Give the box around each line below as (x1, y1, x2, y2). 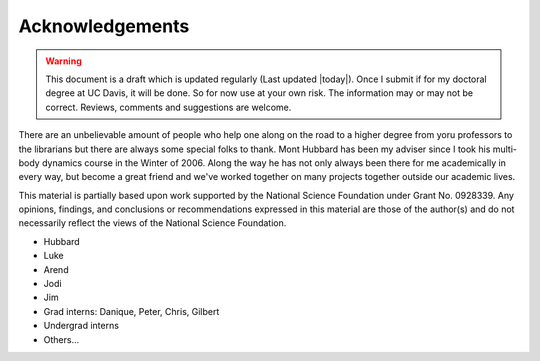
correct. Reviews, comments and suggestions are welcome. (45, 101, 292, 113)
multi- (492, 143, 518, 155)
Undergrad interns (43, 320, 120, 332)
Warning (45, 55, 82, 67)
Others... (43, 333, 80, 345)
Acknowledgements (18, 15, 190, 37)
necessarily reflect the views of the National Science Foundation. (18, 217, 287, 229)
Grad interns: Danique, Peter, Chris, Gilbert (43, 305, 220, 317)
